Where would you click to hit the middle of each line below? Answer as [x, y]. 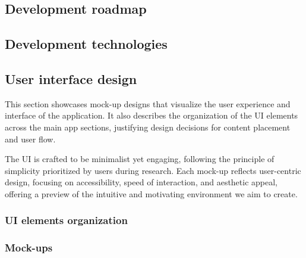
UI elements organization [66, 220]
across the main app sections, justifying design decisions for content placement [148, 127]
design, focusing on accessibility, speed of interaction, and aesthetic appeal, [141, 182]
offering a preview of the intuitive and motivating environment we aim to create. [151, 193]
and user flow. [30, 139]
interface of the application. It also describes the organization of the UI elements [152, 115]
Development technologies [86, 44]
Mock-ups [29, 248]
